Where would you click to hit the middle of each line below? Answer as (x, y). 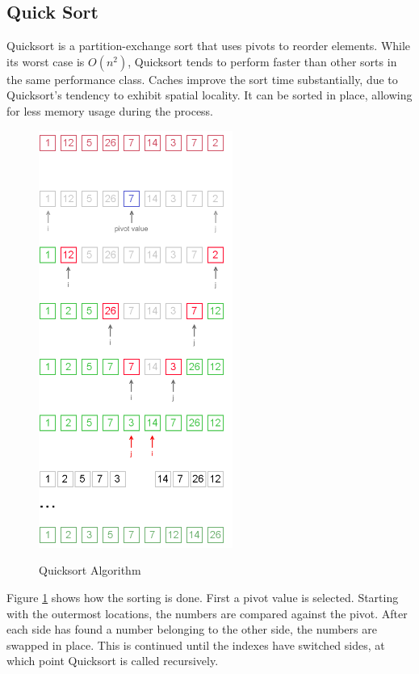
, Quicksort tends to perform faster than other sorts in (262, 61)
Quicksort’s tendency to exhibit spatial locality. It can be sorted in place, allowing (209, 95)
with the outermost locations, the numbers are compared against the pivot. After (207, 613)
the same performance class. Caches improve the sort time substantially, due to (202, 79)
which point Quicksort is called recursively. (113, 661)
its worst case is (46, 61)
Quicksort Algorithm (90, 570)
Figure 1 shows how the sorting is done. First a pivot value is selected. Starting (203, 598)
